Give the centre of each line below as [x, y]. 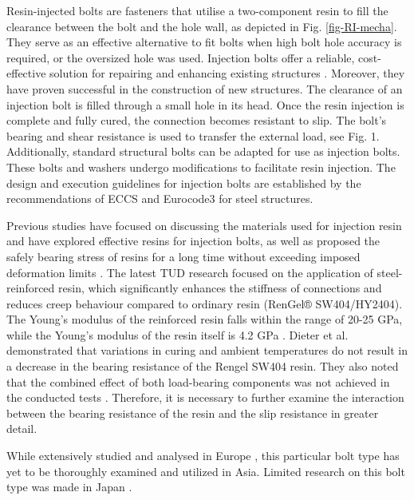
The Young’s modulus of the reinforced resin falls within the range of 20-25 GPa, [205, 319]
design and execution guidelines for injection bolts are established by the [184, 183]
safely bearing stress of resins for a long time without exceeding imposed [183, 256]
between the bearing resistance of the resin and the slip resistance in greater [193, 413]
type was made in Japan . [69, 487]
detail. [22, 429]
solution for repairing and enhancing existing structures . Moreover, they [227, 73]
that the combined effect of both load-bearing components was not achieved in [198, 381]
